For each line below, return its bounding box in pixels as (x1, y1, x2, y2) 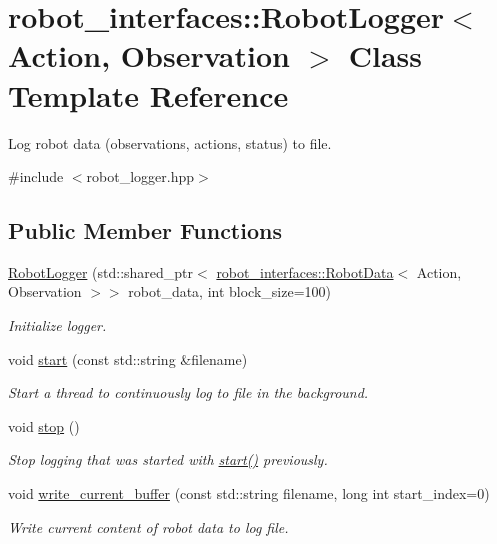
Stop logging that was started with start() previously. (8, 449, 328, 470)
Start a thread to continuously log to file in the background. (8, 382, 369, 403)
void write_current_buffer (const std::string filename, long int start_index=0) (8, 483, 490, 504)
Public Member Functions (8, 215, 282, 246)
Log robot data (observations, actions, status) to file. (8, 132, 332, 153)
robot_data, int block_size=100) (128, 281, 332, 302)
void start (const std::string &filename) (8, 348, 248, 369)
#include (8, 166, 64, 187)
